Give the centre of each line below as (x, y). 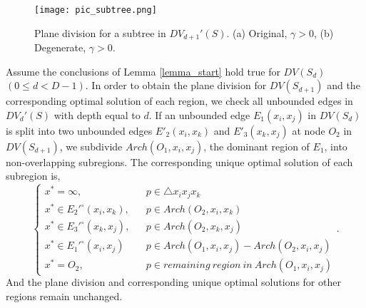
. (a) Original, (257, 32)
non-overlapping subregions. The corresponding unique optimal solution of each (179, 161)
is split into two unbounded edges (79, 130)
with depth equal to (97, 114)
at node (309, 130)
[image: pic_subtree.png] (96, 10)
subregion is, (33, 176)
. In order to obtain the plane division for (176, 85)
